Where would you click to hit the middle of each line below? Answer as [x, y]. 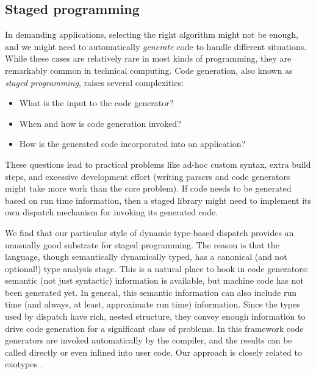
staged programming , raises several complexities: [94, 82]
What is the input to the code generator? [96, 103]
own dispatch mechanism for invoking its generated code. [112, 212]
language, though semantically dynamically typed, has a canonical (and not [146, 257]
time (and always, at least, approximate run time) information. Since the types [153, 304]
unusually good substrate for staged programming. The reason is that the [142, 244]
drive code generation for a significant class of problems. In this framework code [154, 328]
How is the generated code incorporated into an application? [132, 144]
